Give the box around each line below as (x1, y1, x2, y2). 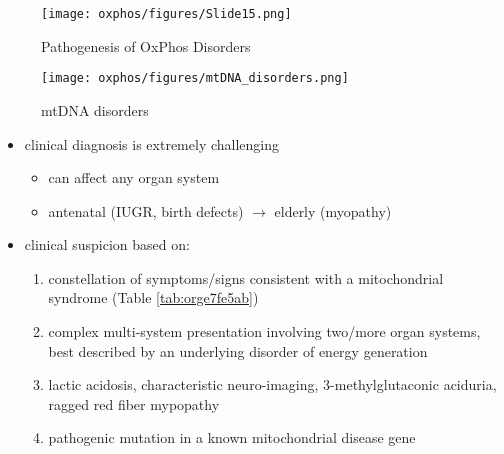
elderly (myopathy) (274, 200, 392, 221)
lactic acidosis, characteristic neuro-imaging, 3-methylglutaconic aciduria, (48, 374, 497, 395)
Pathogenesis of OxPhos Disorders (41, 35, 251, 56)
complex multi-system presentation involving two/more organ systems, (48, 321, 481, 342)
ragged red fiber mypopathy (48, 393, 220, 414)
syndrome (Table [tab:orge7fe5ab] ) (48, 287, 259, 308)
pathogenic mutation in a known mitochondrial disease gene (48, 427, 416, 448)
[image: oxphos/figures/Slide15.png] (41, 7, 292, 21)
